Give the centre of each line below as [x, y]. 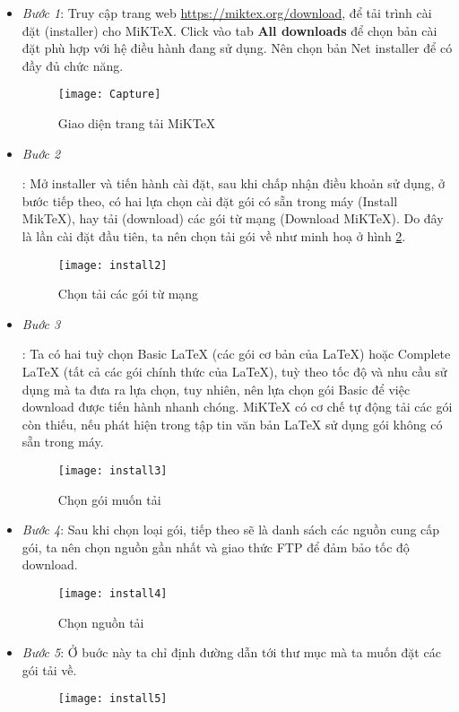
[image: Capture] [109, 95]
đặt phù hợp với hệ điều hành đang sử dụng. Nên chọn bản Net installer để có [237, 48]
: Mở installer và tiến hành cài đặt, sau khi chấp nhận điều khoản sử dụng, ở [234, 183]
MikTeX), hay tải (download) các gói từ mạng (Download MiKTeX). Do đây [233, 218]
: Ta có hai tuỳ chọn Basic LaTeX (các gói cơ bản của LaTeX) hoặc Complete [236, 354]
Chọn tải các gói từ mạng [128, 294]
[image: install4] [113, 594]
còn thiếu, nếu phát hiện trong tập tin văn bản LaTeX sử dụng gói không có [232, 424]
